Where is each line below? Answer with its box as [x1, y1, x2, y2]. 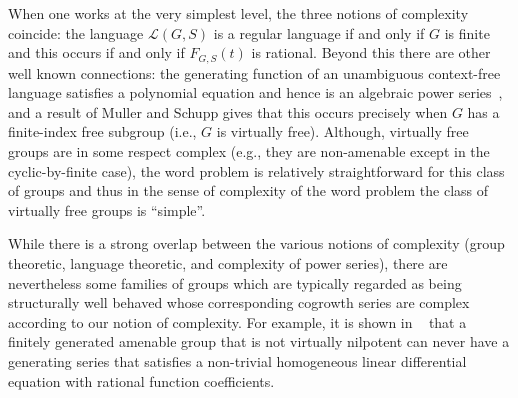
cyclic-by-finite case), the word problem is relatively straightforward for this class [8, 160, 505, 181]
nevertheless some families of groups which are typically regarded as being [8, 272, 462, 293]
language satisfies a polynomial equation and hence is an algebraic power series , [8, 82, 503, 103]
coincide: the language [8, 22, 144, 43]
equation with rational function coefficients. [8, 370, 275, 391]
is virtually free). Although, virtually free [216, 121, 469, 142]
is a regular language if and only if [213, 22, 425, 43]
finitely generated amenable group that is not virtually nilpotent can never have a [8, 331, 510, 352]
